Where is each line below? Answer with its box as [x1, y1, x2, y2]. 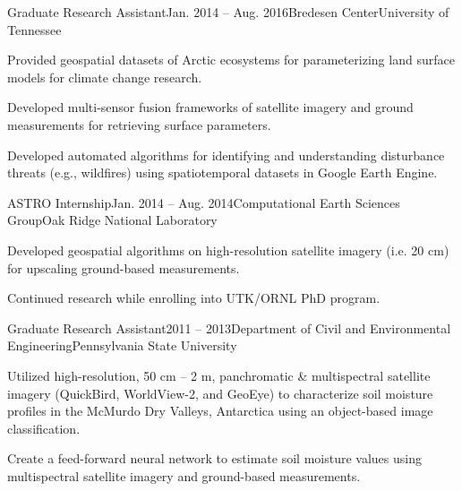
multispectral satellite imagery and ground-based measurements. [7, 466, 361, 485]
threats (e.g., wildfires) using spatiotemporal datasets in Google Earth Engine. [7, 163, 438, 182]
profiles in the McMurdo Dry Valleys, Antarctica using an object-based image [7, 401, 433, 420]
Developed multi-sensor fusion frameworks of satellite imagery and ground [7, 98, 414, 116]
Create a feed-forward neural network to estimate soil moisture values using [7, 449, 422, 468]
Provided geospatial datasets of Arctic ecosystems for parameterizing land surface [7, 50, 455, 69]
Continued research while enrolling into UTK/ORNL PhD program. [7, 289, 381, 307]
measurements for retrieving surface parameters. [7, 115, 271, 134]
